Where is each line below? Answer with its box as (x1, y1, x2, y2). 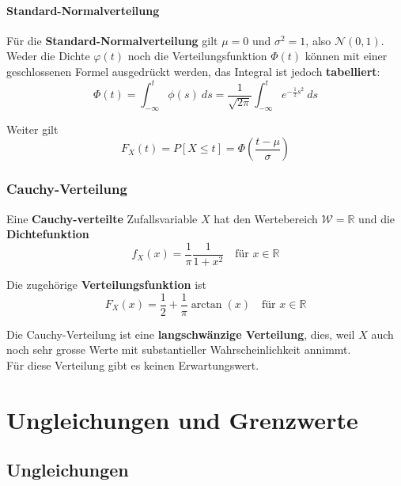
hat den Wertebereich (214, 210, 318, 226)
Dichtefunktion (6, 226, 89, 242)
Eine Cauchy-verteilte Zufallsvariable (6, 210, 198, 226)
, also (305, 32, 331, 48)
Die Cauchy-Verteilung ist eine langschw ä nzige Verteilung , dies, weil (6, 325, 355, 342)
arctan (191, 299, 222, 310)
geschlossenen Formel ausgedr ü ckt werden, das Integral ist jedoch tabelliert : (6, 63, 380, 79)
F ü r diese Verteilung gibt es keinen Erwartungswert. (6, 356, 259, 373)
